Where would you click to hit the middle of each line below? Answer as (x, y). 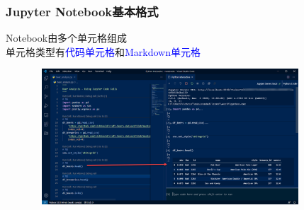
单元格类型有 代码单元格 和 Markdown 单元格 (103, 51)
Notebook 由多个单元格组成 (67, 38)
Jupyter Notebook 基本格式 (82, 11)
